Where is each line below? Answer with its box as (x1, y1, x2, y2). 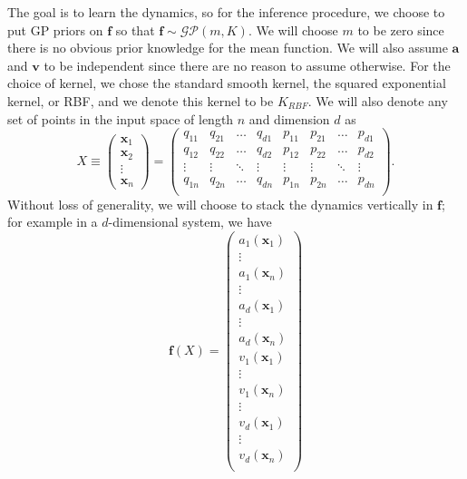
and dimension (248, 109, 330, 128)
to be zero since (357, 20, 444, 39)
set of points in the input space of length (7, 109, 234, 128)
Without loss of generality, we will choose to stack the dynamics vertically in (7, 194, 433, 213)
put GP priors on (7, 20, 103, 39)
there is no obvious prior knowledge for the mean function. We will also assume (7, 38, 448, 57)
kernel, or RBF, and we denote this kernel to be (7, 91, 274, 110)
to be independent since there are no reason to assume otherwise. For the (44, 55, 451, 74)
